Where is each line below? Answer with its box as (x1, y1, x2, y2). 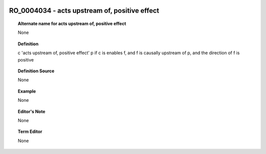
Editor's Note (18, 108, 45, 114)
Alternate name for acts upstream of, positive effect (18, 21, 127, 27)
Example (18, 88, 36, 94)
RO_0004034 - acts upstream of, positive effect (9, 6, 160, 15)
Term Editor (18, 128, 42, 135)
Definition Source (18, 68, 55, 74)
